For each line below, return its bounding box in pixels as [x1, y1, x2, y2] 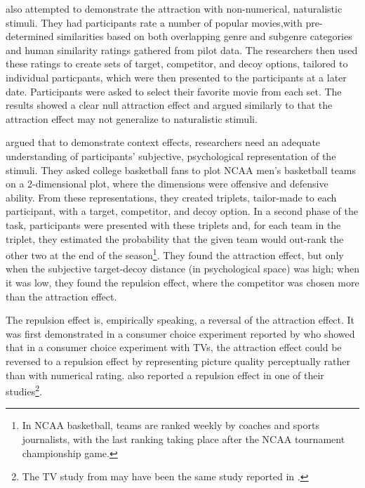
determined [6, 29, 54, 44]
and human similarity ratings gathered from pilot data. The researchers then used [6, 42, 358, 57]
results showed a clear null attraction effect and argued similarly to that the [6, 98, 333, 112]
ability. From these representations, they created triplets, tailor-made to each [6, 190, 337, 204]
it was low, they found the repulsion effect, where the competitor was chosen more [6, 275, 359, 289]
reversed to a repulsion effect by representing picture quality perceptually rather [6, 353, 350, 368]
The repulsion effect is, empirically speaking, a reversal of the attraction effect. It [6, 312, 355, 327]
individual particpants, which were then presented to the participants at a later [6, 70, 347, 84]
